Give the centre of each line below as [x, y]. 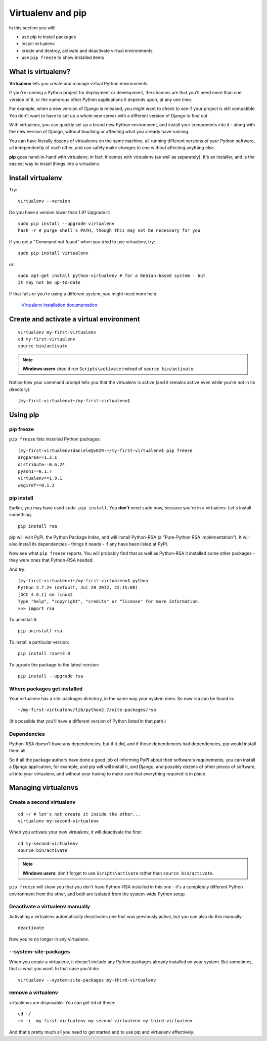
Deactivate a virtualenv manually [50, 907]
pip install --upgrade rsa [51, 676]
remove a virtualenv [34, 992]
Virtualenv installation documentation [59, 305]
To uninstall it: [23, 619]
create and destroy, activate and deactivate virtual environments [87, 51]
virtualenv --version [44, 201]
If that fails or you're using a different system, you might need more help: [83, 294]
